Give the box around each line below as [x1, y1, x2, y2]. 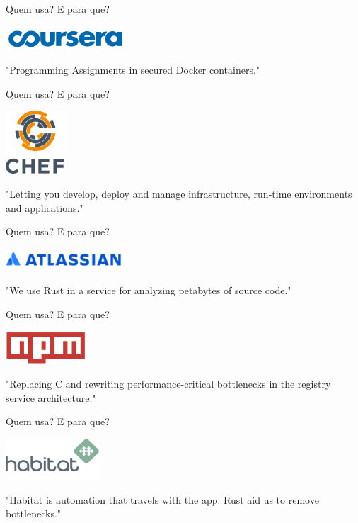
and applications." [6, 200, 83, 215]
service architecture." [6, 390, 96, 405]
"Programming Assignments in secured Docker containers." [6, 62, 260, 77]
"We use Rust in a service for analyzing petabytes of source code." [6, 283, 291, 298]
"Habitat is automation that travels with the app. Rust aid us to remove [6, 492, 319, 507]
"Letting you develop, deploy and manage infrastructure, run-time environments [6, 186, 352, 201]
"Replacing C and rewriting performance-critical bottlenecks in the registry [6, 376, 331, 391]
